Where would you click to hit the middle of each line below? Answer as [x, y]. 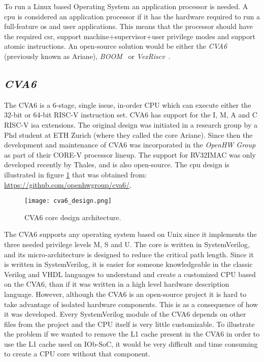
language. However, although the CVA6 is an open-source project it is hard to [125, 294]
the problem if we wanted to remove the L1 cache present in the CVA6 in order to [132, 334]
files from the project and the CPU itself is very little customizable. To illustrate [129, 324]
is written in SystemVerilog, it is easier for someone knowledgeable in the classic [128, 264]
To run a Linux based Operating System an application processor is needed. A [126, 6]
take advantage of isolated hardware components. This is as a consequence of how [131, 304]
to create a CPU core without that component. [77, 354]
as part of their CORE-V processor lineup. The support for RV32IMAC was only [130, 154]
